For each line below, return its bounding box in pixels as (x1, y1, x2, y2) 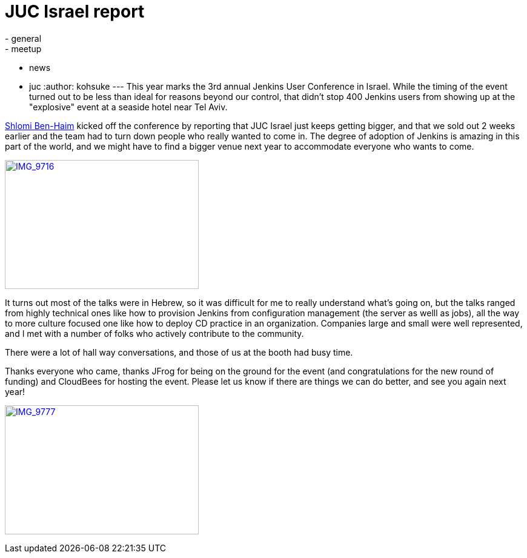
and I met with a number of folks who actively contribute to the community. (5, 328, 304, 339)
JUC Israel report (5, 1, 145, 22)
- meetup (5, 43, 42, 54)
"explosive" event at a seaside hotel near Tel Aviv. (29, 101, 228, 112)
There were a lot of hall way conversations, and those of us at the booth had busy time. (5, 347, 353, 357)
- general (5, 33, 42, 44)
